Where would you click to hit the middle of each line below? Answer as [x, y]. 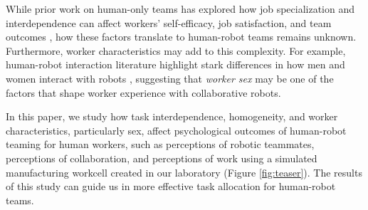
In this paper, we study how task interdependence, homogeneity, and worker [172, 116]
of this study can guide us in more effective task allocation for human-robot [171, 186]
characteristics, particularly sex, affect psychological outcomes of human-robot [176, 130]
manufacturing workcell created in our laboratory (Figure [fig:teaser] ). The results [184, 172]
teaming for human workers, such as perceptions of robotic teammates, [160, 144]
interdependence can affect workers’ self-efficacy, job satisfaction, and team [169, 22]
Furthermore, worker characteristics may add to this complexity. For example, [176, 50]
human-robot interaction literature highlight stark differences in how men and [175, 64]
